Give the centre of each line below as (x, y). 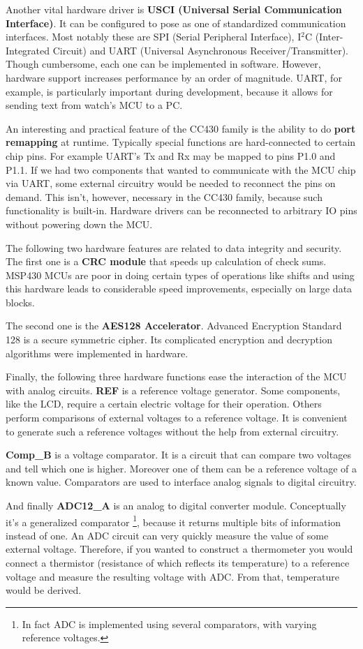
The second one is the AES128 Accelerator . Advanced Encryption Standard (174, 326)
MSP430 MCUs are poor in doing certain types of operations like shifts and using (180, 275)
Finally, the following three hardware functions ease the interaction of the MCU (176, 376)
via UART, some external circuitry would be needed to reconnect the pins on (171, 183)
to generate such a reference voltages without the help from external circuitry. (172, 431)
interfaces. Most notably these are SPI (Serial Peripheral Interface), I (154, 37)
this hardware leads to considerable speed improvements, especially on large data (179, 289)
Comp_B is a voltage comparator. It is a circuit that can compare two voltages (178, 455)
